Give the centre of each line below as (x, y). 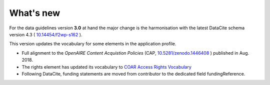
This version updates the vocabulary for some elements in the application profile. (93, 44)
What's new (35, 13)
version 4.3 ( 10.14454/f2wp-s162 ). (46, 34)
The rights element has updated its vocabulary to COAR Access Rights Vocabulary (107, 67)
